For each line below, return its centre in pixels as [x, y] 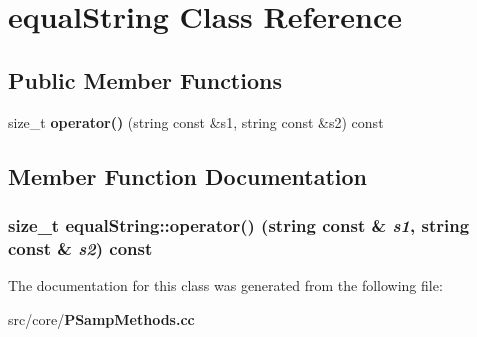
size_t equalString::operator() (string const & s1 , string [239, 224]
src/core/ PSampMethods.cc [101, 318]
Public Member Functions [145, 79]
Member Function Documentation [188, 175]
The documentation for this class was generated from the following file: [225, 285]
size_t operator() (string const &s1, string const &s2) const [196, 121]
